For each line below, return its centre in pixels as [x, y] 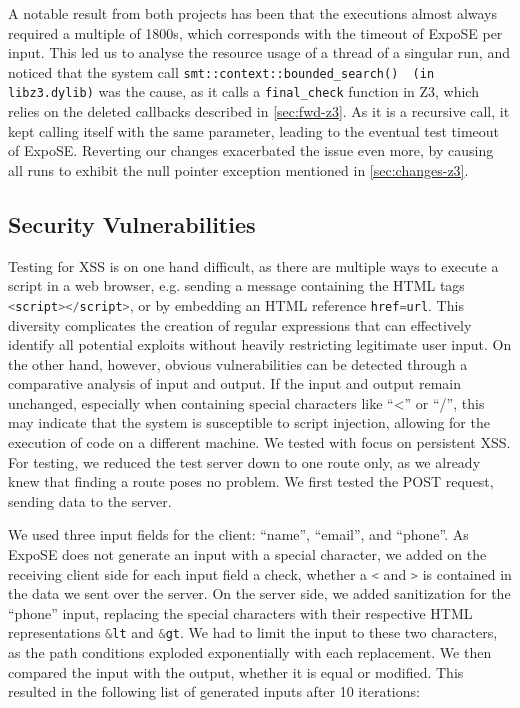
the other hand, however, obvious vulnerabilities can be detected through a [238, 363]
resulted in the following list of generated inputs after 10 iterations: [214, 691]
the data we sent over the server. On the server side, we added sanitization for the [259, 593]
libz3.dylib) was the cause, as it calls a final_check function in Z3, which [243, 91]
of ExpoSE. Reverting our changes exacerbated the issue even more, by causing [251, 150]
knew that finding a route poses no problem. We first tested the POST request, [251, 481]
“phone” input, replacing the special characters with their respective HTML [240, 612]
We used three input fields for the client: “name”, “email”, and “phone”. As [238, 534]
